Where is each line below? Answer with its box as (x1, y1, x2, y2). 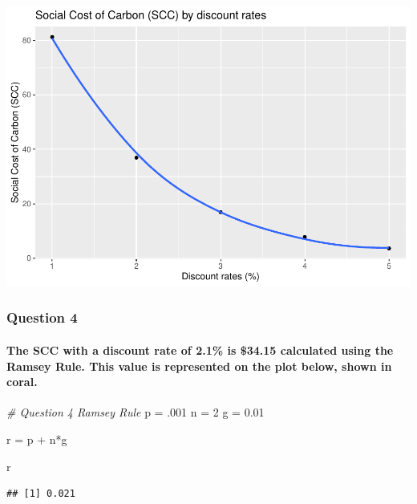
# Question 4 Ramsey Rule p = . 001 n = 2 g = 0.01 (6, 404, 265, 421)
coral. (6, 373, 38, 390)
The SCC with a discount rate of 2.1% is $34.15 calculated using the (6, 341, 394, 358)
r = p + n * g (6, 430, 67, 447)
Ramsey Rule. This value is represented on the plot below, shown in (6, 357, 392, 374)
